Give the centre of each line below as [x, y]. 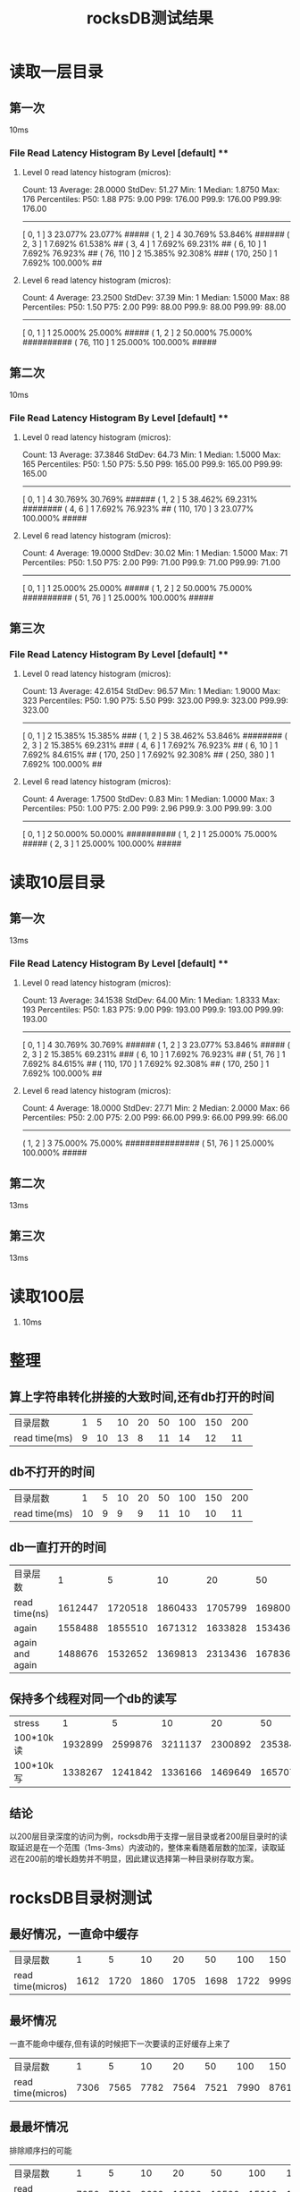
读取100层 [47, 1297]
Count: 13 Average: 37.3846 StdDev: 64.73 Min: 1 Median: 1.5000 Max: [151, 455]
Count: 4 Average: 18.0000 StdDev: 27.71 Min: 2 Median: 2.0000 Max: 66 [156, 1108]
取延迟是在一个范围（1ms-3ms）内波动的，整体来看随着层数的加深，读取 [143, 1848]
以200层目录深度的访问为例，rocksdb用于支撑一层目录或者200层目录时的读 [149, 1837]
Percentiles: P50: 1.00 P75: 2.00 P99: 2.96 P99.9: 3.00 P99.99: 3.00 [147, 808]
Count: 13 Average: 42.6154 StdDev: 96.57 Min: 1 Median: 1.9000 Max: [151, 691]
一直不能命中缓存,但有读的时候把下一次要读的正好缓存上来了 [120, 2044]
